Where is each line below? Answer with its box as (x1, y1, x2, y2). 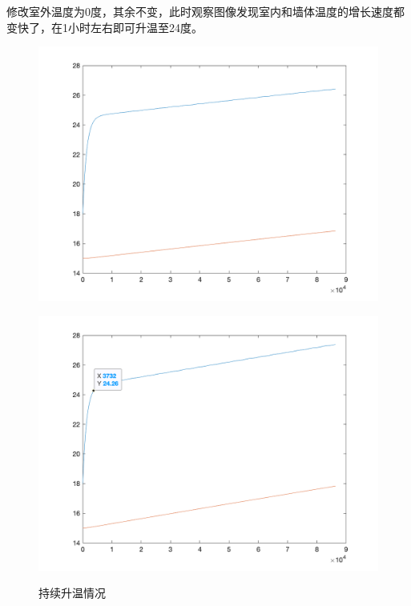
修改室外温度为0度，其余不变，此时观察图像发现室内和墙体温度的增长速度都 (6, 3, 405, 19)
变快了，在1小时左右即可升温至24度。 (6, 18, 203, 35)
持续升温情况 (38, 584, 106, 601)
